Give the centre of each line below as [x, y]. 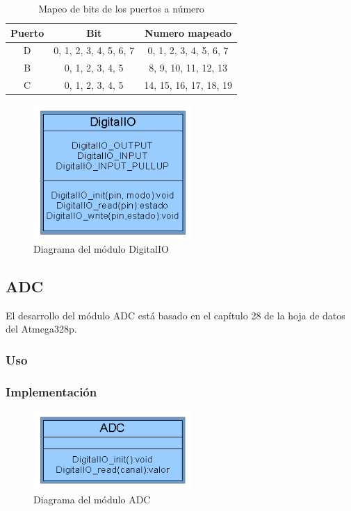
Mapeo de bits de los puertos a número [121, 8]
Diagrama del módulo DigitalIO [101, 249]
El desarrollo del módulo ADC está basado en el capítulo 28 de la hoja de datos [175, 315]
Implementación [51, 391]
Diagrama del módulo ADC [92, 500]
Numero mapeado [188, 32]
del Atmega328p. [41, 329]
